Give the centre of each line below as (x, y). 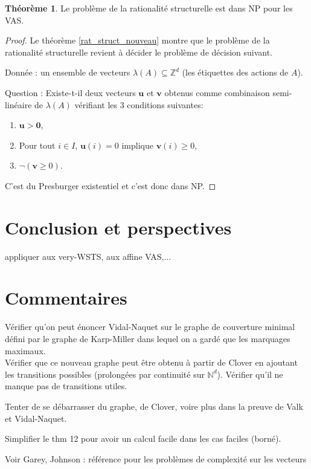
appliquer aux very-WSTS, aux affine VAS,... (88, 256)
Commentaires (66, 298)
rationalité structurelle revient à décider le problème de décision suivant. (139, 52)
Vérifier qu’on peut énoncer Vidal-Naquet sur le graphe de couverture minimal (150, 327)
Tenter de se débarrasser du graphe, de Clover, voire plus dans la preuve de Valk (154, 406)
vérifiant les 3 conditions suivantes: (139, 104)
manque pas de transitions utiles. (66, 386)
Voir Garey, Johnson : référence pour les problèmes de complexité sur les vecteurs (156, 458)
